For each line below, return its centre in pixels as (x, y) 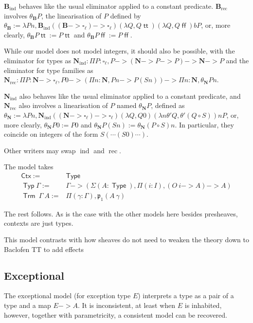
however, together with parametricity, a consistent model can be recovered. (116, 314)
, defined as (168, 105)
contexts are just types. (39, 223)
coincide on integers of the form (51, 134)
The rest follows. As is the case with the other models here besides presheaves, (121, 213)
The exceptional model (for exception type (67, 296)
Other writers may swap (40, 150)
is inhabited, (203, 305)
